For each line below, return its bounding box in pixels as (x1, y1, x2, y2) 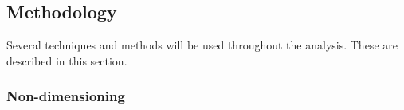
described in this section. (6, 52, 127, 69)
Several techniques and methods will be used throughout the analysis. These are (6, 37, 398, 53)
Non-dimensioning (6, 86, 125, 106)
